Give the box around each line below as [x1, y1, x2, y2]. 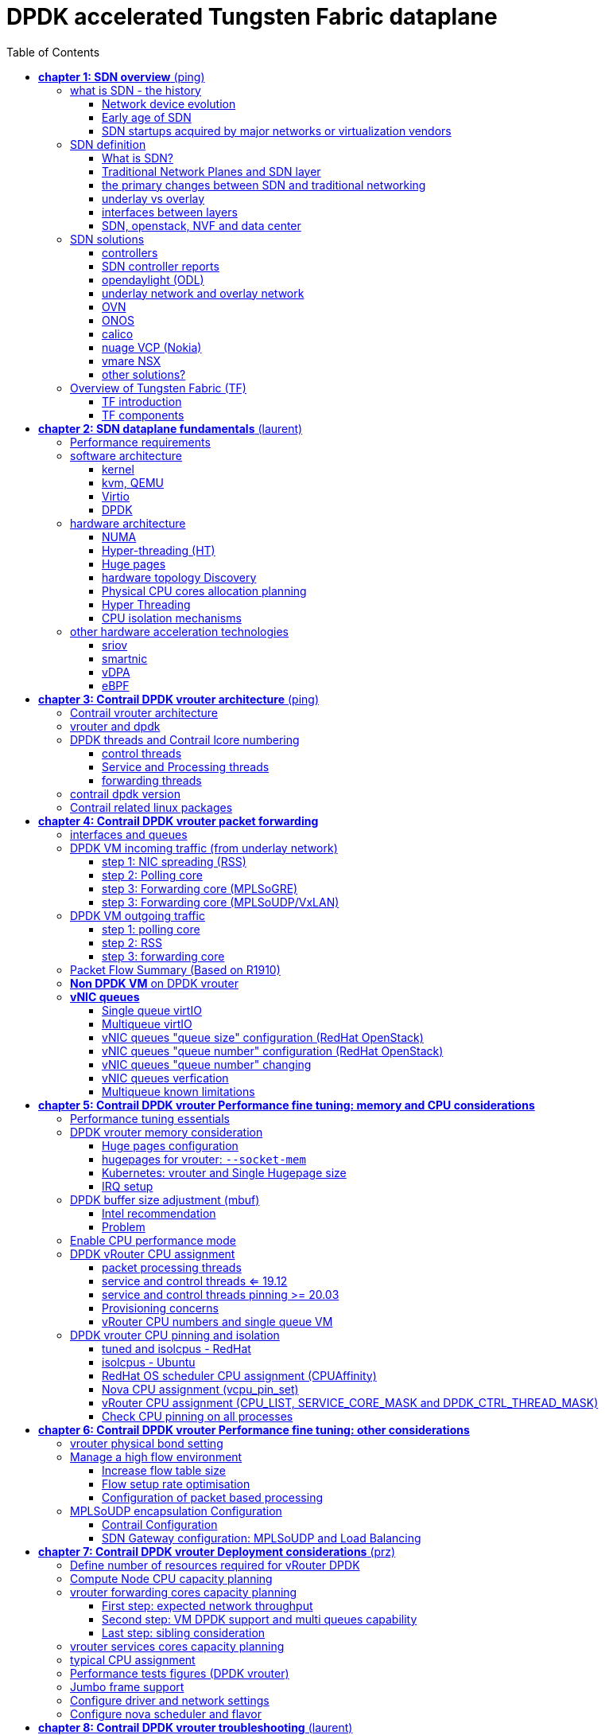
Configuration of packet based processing [102, 1490, 323, 1504]
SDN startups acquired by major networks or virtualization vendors [102, 123, 452, 138]
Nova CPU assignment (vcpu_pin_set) [102, 1382, 299, 1396]
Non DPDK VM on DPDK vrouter [70, 976, 239, 990]
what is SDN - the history [70, 83, 201, 97]
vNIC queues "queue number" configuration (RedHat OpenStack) [102, 1043, 444, 1058]
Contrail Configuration [102, 1517, 218, 1531]
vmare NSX [102, 353, 161, 368]
